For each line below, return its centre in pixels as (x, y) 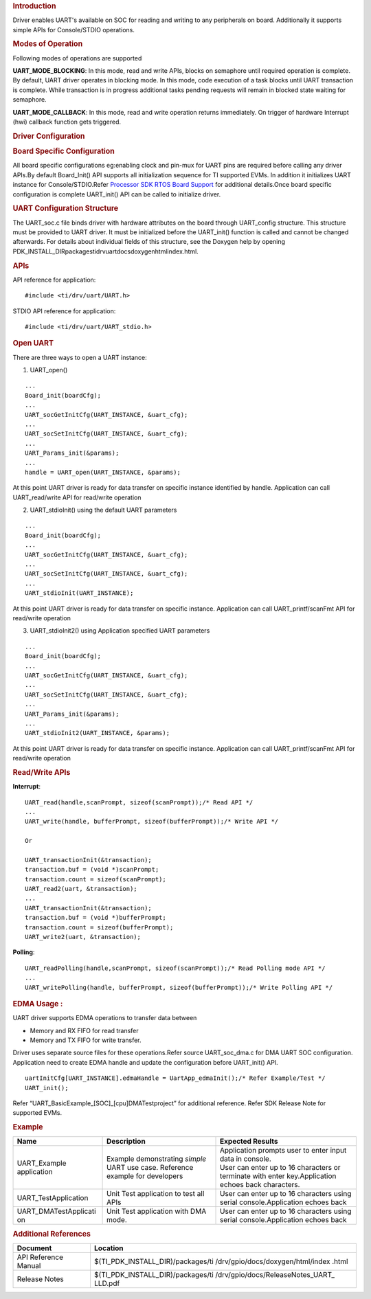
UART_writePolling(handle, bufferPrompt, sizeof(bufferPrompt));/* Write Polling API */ (179, 987)
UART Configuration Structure (66, 208)
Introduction (34, 6)
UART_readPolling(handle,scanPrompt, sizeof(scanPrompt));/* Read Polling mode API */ (175, 968)
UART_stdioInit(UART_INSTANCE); (79, 593)
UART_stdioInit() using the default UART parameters (103, 510)
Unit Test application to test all (156, 1194)
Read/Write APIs (42, 772)
